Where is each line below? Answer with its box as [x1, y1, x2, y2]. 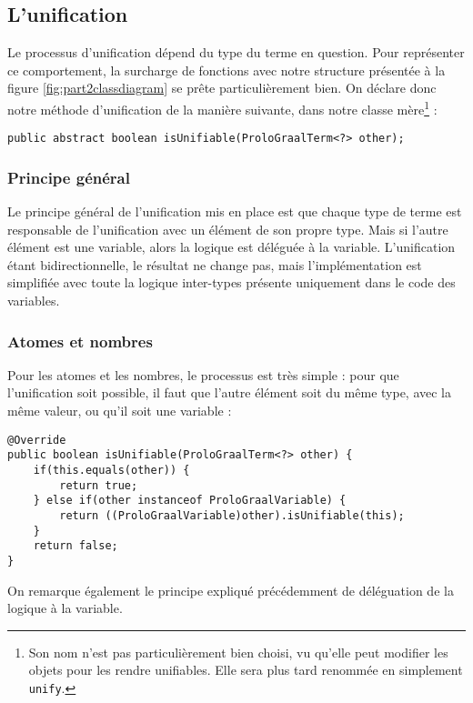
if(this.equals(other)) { [33, 463, 190, 477]
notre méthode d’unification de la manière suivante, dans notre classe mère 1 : [7, 96, 438, 118]
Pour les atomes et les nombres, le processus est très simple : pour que [7, 365, 399, 384]
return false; [33, 539, 118, 553]
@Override [7, 433, 66, 447]
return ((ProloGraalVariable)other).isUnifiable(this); [59, 508, 405, 522]
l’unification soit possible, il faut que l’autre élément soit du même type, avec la [7, 383, 451, 402]
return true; [59, 478, 138, 492]
